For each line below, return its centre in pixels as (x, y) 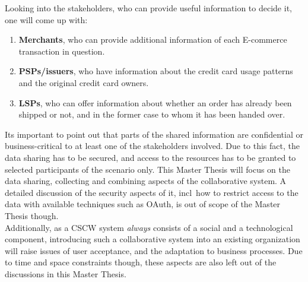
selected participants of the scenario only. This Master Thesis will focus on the (147, 169)
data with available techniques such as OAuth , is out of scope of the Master (143, 204)
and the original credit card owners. (84, 82)
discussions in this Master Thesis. (66, 273)
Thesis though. (32, 215)
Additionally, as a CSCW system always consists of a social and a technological (149, 227)
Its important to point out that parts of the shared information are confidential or (154, 134)
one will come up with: (46, 19)
